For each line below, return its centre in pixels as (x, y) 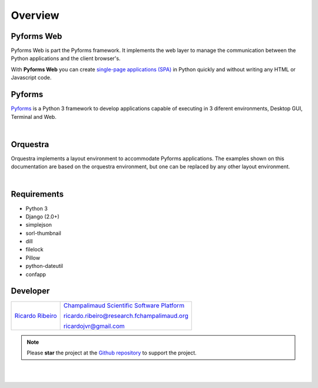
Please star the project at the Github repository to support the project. (112, 353)
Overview (35, 15)
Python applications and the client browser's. (66, 58)
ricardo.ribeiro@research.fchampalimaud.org (126, 316)
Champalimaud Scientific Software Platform (124, 305)
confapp (36, 274)
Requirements (37, 194)
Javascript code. (31, 78)
